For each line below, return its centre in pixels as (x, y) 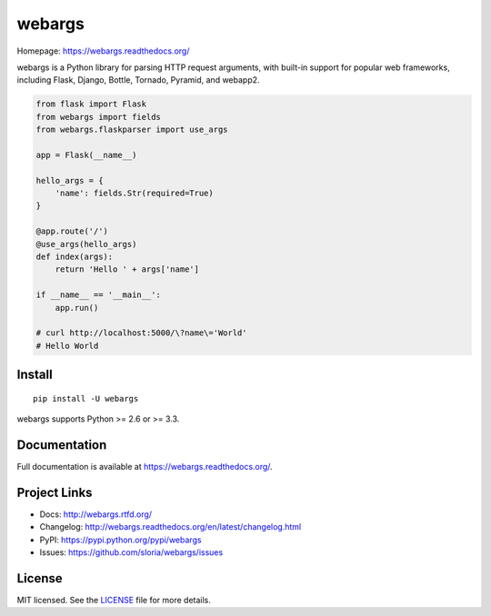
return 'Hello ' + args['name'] (127, 269)
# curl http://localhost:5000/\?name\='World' (141, 333)
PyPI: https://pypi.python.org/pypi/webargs (120, 540)
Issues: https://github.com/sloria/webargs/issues (131, 552)
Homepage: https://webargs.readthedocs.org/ (103, 51)
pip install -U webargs (86, 398)
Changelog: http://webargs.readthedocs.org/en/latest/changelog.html (170, 527)
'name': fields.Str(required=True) (134, 194)
